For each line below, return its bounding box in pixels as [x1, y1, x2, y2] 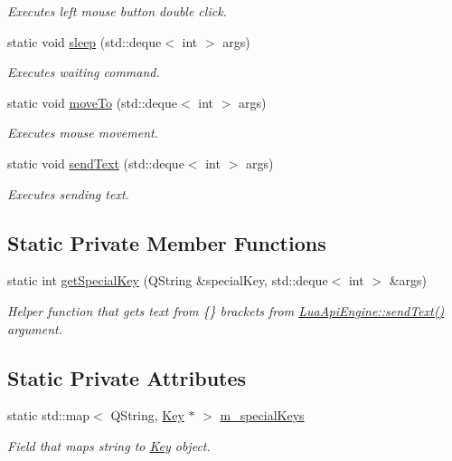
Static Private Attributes [7, 363, 247, 391]
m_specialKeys [220, 406, 305, 425]
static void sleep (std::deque [7, 32, 162, 51]
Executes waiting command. [7, 62, 160, 82]
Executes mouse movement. [7, 123, 158, 142]
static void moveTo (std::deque [7, 92, 177, 111]
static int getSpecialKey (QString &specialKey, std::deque [7, 271, 328, 290]
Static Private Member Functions [7, 228, 326, 256]
